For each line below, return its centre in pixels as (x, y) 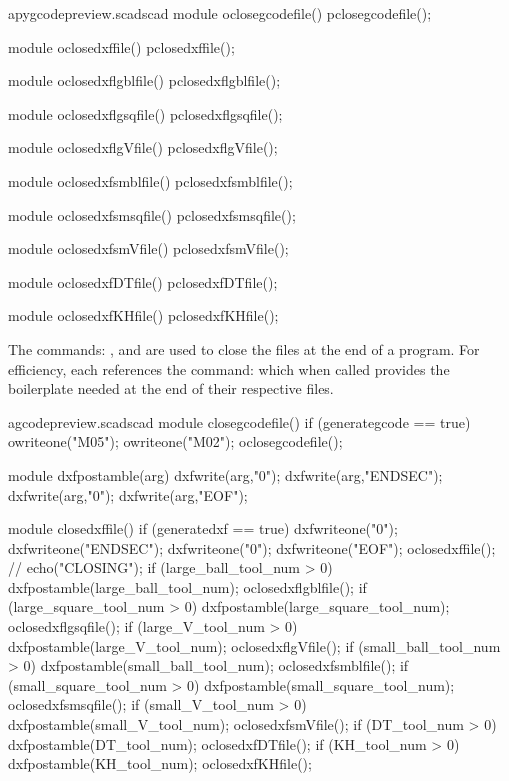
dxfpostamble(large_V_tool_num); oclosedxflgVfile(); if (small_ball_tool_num (254, 645)
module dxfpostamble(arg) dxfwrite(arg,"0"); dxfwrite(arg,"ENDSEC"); (225, 474)
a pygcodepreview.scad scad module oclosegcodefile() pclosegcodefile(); (220, 13)
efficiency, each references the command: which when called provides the (229, 368)
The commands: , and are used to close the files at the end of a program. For (244, 348)
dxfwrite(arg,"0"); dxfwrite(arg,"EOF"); (128, 494)
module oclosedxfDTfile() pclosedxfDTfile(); (143, 281)
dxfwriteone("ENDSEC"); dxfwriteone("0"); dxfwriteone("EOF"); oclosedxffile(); (252, 547)
